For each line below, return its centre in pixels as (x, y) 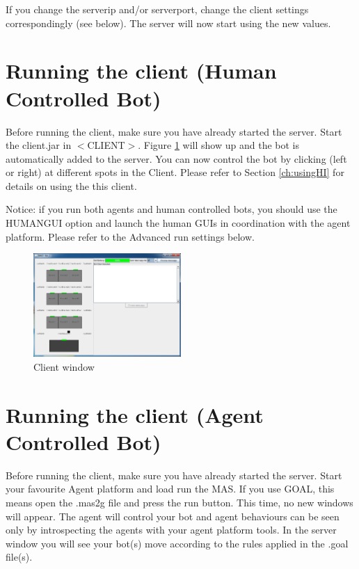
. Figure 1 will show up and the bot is (218, 145)
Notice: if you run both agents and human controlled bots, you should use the (171, 209)
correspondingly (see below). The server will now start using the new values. (168, 23)
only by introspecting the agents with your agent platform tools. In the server (171, 530)
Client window (64, 366)
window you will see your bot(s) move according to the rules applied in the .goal (177, 543)
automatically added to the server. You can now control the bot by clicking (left (176, 158)
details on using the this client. (71, 185)
